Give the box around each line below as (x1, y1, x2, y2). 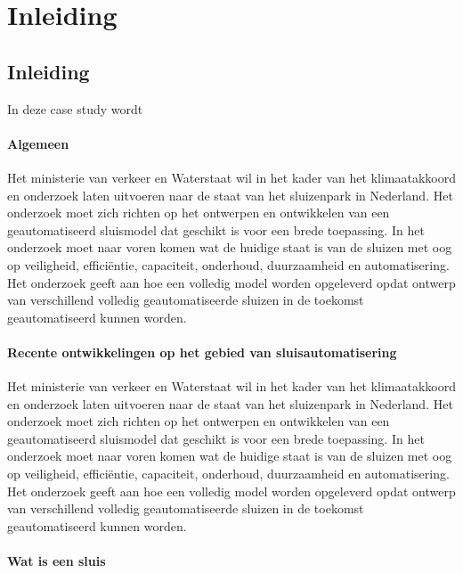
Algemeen (7, 134, 69, 152)
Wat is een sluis (7, 552, 106, 570)
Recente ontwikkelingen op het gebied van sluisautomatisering (7, 342, 397, 361)
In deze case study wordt (7, 99, 143, 118)
